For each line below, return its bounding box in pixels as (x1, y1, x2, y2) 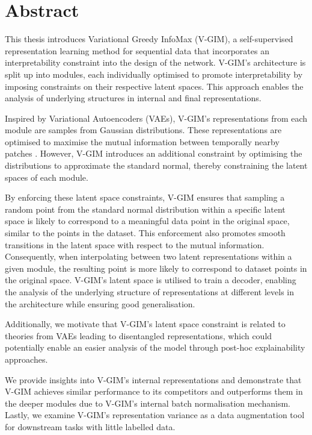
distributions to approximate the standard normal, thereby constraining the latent (5, 159, 308, 172)
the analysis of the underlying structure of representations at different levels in (5, 286, 294, 298)
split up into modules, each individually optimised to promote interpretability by (5, 67, 303, 80)
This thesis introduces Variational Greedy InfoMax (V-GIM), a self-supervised (5, 33, 293, 45)
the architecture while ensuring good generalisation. (5, 297, 195, 310)
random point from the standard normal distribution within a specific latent (5, 202, 286, 215)
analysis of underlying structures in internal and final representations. (5, 92, 262, 104)
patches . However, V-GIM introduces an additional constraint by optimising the (5, 147, 302, 160)
